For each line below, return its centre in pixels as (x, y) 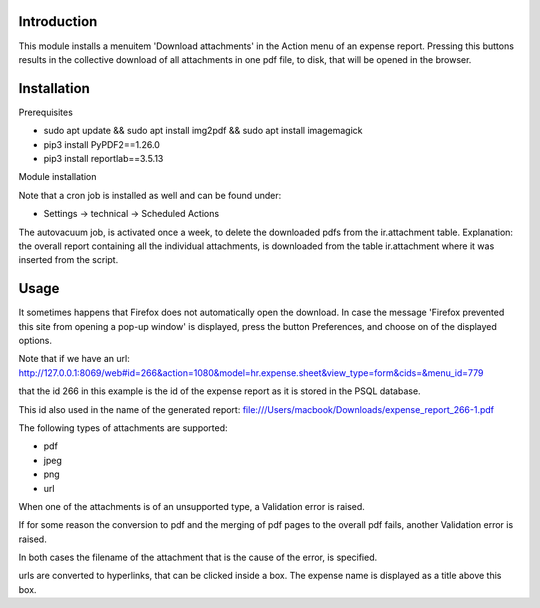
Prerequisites (46, 112)
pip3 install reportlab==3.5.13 (103, 158)
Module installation (57, 177)
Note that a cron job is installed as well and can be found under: (150, 195)
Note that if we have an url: (74, 359)
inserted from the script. (68, 260)
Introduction (58, 21)
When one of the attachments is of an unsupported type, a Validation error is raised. (191, 506)
